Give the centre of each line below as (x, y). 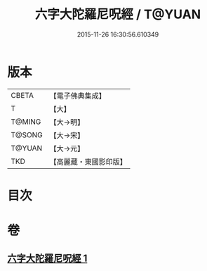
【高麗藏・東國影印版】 (88, 161)
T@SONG (27, 134)
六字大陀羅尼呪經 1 (47, 259)
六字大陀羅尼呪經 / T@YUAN (118, 14)
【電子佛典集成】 (78, 96)
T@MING (26, 122)
